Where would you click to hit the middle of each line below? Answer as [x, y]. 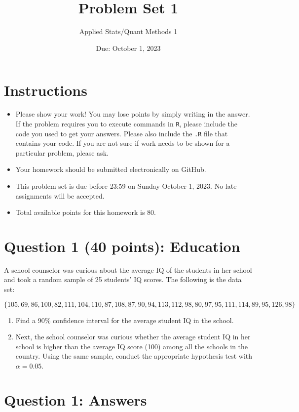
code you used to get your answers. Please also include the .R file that [122, 133]
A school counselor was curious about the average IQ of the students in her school [128, 269]
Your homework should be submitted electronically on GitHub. [111, 169]
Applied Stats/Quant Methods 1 [128, 31]
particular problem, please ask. [62, 152]
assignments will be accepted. [60, 195]
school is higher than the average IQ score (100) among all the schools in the [132, 346]
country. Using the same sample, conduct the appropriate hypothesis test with [134, 356]
